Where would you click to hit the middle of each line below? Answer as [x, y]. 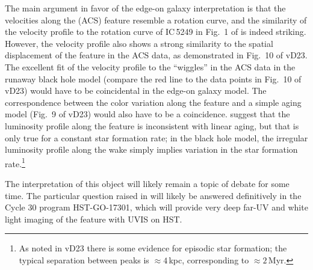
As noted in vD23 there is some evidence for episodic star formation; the [153, 248]
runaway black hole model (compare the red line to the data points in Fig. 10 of [153, 78]
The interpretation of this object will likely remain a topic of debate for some [147, 183]
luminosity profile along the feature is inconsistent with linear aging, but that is [152, 125]
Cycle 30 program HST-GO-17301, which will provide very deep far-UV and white [156, 207]
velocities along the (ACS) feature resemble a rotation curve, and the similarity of [156, 20]
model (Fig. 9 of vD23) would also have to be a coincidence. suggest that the [147, 114]
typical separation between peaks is [84, 259]
